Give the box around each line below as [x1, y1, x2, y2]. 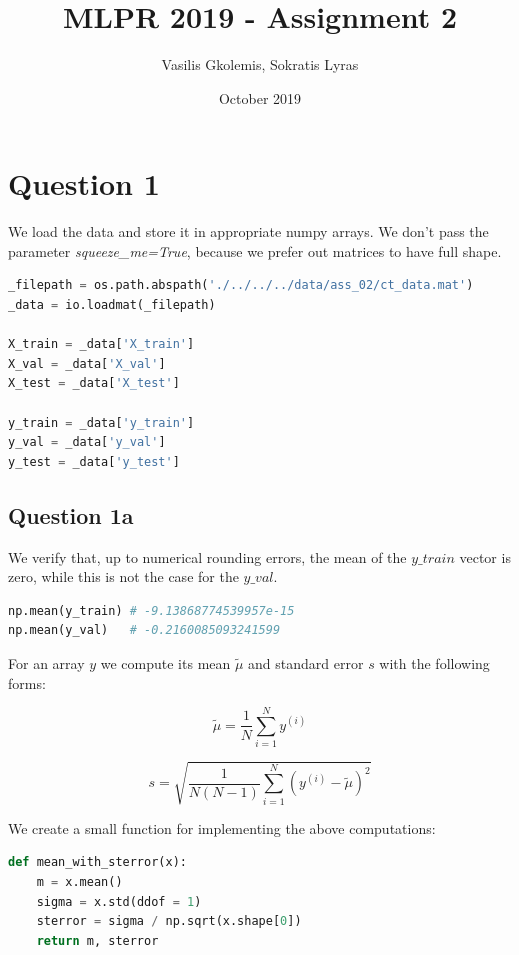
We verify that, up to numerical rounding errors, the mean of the [8, 546, 407, 567]
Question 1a [8, 499, 134, 530]
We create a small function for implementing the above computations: [8, 817, 436, 838]
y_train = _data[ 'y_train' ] [8, 415, 195, 430]
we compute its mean [100, 652, 231, 673]
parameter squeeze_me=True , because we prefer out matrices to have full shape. [8, 240, 502, 261]
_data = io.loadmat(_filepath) [8, 298, 216, 313]
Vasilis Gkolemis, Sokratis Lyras [161, 54, 359, 75]
